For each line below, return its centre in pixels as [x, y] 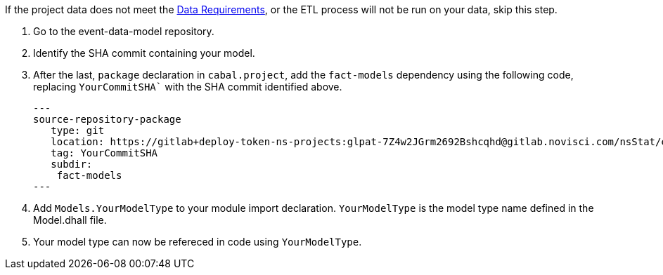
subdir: [72, 164]
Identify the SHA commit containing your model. [144, 53]
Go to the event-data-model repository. [124, 31]
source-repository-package [107, 119]
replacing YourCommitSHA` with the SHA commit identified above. [188, 87]
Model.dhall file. [70, 220]
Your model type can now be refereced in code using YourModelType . [198, 242]
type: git [78, 130]
